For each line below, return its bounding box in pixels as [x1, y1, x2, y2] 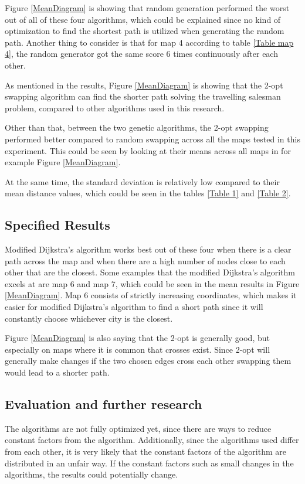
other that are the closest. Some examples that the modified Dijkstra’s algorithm [5, 266, 295, 278]
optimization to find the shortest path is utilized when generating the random [5, 25, 284, 37]
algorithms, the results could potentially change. [5, 468, 178, 480]
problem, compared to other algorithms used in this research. [5, 101, 225, 114]
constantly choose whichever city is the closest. [5, 312, 173, 324]
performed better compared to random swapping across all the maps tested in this [5, 132, 300, 145]
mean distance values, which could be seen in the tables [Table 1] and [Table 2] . [5, 187, 291, 199]
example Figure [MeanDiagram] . [5, 156, 121, 168]
